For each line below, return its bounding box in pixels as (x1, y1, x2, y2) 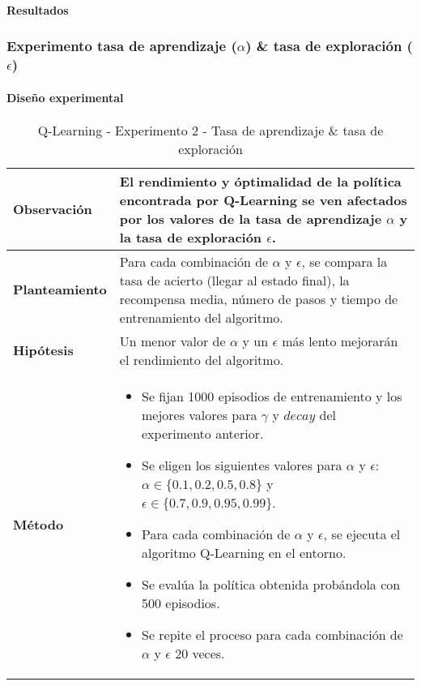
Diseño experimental (6, 88, 124, 105)
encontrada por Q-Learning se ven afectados (119, 190, 407, 209)
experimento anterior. (141, 423, 264, 443)
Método (13, 515, 64, 534)
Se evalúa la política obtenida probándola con (141, 574, 401, 594)
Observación (13, 199, 92, 219)
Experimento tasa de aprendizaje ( (6, 36, 237, 56)
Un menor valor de (119, 331, 226, 350)
